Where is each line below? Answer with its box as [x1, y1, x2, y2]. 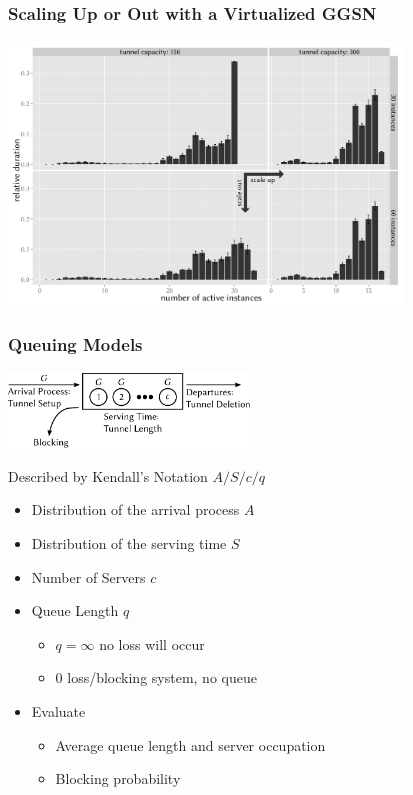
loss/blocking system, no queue [67, 667, 257, 688]
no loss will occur [99, 633, 205, 654]
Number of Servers [31, 566, 146, 587]
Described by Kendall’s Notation [8, 465, 208, 486]
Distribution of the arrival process [31, 499, 240, 520]
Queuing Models [8, 332, 143, 357]
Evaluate [31, 700, 86, 721]
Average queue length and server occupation [55, 734, 326, 755]
